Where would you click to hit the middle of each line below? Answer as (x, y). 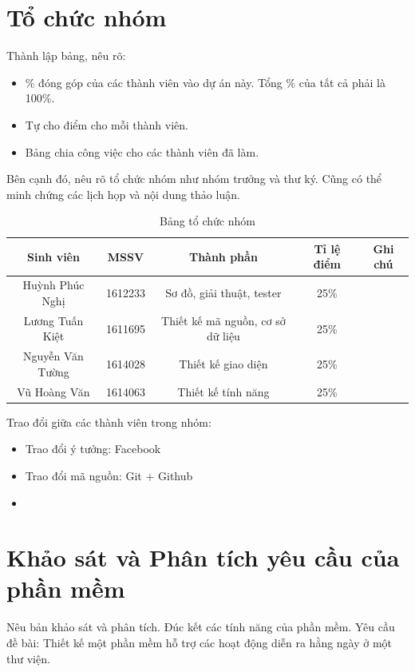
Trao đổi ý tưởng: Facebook (93, 449)
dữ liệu (223, 336)
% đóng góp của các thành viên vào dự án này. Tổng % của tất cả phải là (205, 82)
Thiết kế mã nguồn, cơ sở (223, 320)
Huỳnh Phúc (53, 285)
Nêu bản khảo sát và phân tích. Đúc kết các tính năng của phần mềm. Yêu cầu (201, 627)
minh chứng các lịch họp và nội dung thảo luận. (123, 194)
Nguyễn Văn (53, 356)
